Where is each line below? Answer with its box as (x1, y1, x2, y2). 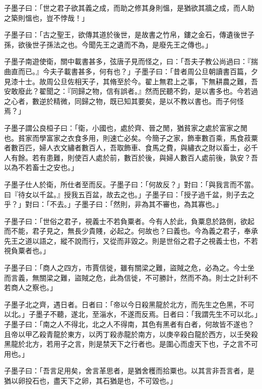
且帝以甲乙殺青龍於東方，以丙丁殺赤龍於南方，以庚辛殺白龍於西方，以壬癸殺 (4, 328, 258, 339)
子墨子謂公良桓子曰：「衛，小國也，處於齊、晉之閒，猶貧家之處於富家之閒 (4, 122, 247, 133)
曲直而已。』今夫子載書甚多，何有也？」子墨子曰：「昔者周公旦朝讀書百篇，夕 (4, 66, 258, 76)
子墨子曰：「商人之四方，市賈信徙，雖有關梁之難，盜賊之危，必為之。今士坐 (4, 262, 254, 273)
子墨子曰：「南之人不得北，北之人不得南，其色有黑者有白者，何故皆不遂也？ (4, 319, 254, 329)
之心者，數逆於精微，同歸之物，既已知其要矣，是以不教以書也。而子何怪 (4, 95, 244, 106)
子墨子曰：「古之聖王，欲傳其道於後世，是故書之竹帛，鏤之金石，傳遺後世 (4, 29, 247, 40)
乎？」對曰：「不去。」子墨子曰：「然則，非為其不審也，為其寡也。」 (4, 199, 223, 209)
